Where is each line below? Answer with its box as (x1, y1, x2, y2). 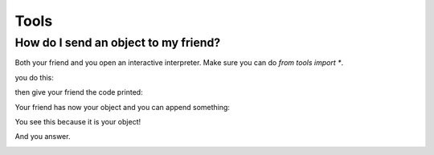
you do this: (14, 72, 54, 82)
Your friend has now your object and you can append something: (14, 102, 231, 112)
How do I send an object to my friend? (14, 35, 221, 50)
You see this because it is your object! (14, 116, 141, 126)
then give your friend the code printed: (14, 88, 144, 97)
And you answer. (14, 132, 71, 141)
